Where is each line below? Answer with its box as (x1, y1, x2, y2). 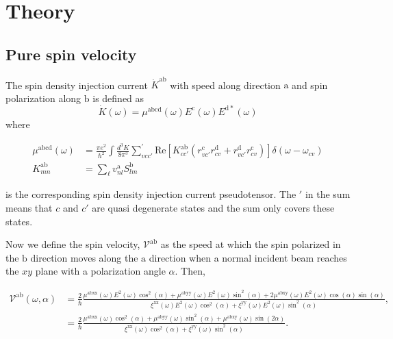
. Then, (175, 264, 205, 278)
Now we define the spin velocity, (5, 237, 140, 251)
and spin (292, 77, 328, 92)
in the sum (305, 187, 351, 201)
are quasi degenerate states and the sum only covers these (92, 201, 335, 215)
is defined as (92, 90, 144, 105)
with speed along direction (170, 77, 281, 92)
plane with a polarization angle (35, 264, 166, 278)
